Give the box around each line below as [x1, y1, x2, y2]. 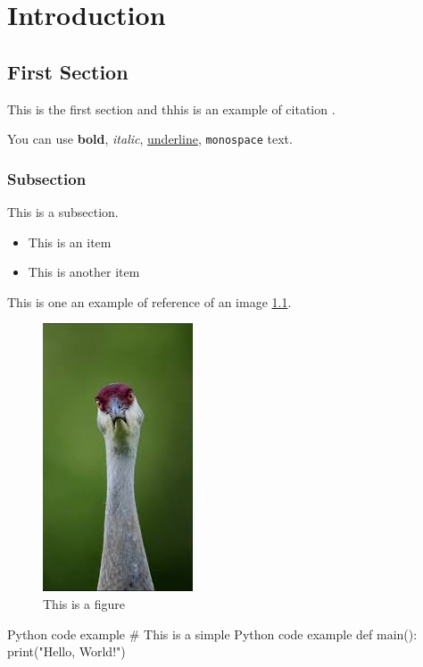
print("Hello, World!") [7, 642, 126, 661]
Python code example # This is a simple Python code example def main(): [7, 624, 418, 643]
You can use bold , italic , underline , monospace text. [7, 129, 293, 148]
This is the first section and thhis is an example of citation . [7, 99, 336, 118]
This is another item [28, 263, 140, 281]
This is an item [28, 232, 112, 251]
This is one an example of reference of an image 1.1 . [7, 292, 292, 311]
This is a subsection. [7, 203, 119, 221]
